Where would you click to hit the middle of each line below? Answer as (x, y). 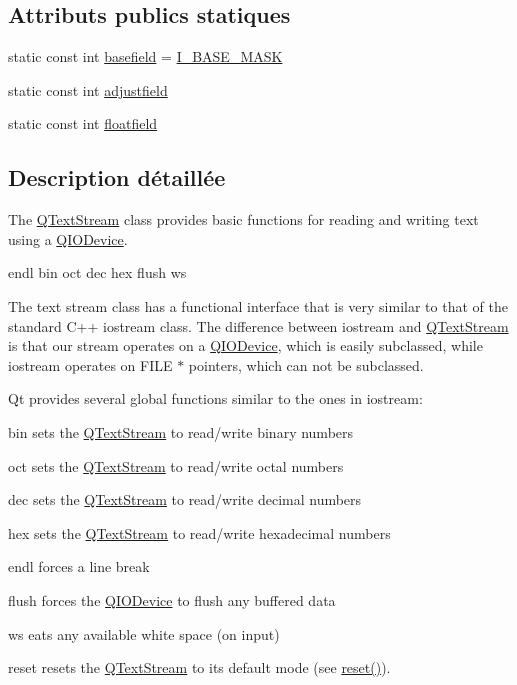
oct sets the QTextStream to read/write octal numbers (176, 465)
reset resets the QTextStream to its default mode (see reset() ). (199, 667)
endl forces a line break (79, 566)
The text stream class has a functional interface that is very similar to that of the (258, 305)
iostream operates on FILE (90, 364)
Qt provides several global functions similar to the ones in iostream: (215, 398)
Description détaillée (117, 177)
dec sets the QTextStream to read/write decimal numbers (185, 499)
